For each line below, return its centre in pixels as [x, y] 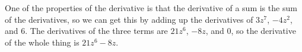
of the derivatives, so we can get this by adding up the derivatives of [129, 19]
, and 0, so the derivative [251, 31]
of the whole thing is [42, 42]
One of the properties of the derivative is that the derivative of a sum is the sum [151, 8]
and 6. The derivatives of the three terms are [86, 31]
